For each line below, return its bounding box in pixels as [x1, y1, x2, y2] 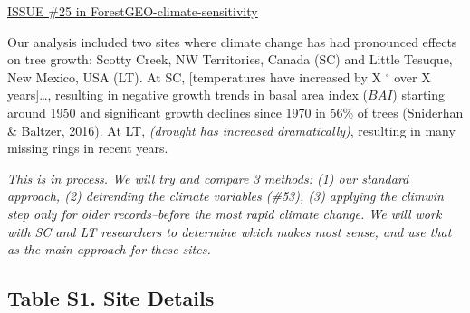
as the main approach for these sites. [7, 240, 211, 259]
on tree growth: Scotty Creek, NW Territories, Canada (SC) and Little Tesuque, [7, 50, 453, 69]
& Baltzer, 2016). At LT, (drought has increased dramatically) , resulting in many [7, 120, 456, 139]
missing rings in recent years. [7, 138, 168, 157]
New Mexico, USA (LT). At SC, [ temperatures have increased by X [7, 67, 382, 86]
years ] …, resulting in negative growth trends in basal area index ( [7, 85, 369, 104]
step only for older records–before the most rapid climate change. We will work [7, 204, 442, 223]
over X [394, 67, 431, 86]
